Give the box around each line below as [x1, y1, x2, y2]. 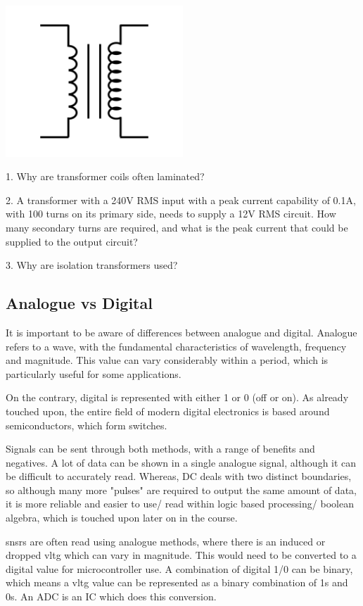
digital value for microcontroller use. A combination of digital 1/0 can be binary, [6, 561, 353, 576]
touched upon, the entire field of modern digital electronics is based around [6, 403, 330, 418]
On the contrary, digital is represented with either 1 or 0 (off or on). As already [6, 390, 349, 405]
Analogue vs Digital [6, 292, 153, 314]
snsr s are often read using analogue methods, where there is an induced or [6, 534, 326, 548]
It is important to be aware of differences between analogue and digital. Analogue [6, 324, 357, 339]
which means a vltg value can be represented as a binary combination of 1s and [6, 575, 348, 590]
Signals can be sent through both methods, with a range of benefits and [6, 441, 315, 456]
